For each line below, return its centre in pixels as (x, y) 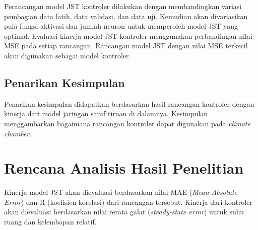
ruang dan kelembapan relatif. (50, 222)
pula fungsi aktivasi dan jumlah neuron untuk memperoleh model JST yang (121, 26)
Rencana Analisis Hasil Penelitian (124, 168)
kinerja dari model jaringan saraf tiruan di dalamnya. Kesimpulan (106, 113)
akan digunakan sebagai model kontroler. (68, 55)
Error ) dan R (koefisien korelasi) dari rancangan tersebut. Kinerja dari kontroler (128, 202)
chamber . (18, 133)
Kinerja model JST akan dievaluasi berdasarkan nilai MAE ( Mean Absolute (121, 192)
